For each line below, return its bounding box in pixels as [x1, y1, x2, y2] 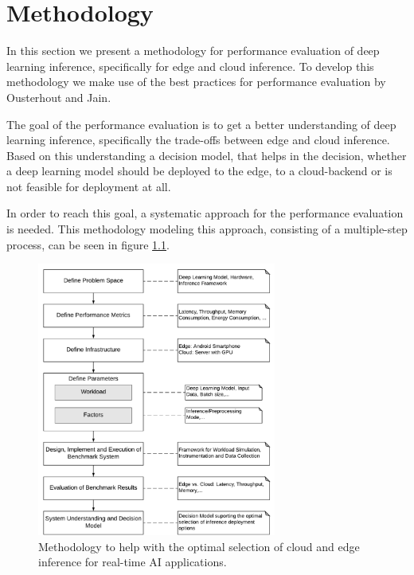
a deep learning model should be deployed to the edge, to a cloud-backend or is [6, 162, 393, 179]
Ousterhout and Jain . [6, 88, 111, 105]
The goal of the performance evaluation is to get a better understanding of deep [6, 115, 396, 132]
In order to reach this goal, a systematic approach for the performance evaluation [6, 205, 404, 221]
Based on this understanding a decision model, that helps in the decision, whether [6, 147, 407, 163]
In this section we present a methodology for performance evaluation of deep [6, 42, 380, 59]
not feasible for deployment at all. [6, 178, 171, 194]
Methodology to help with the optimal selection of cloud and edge [38, 538, 360, 554]
